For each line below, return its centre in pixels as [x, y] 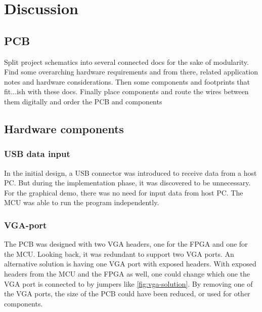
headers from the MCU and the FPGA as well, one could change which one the [127, 273]
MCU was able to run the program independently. [82, 202]
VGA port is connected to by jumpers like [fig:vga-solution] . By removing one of [128, 283]
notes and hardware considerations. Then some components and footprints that [127, 81]
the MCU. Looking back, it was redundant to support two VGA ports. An [119, 253]
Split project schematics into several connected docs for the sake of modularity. [126, 62]
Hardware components [64, 128]
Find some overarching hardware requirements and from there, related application [131, 72]
